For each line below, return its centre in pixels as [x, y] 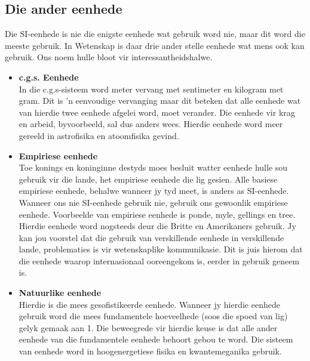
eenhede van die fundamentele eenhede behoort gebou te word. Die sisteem [156, 339]
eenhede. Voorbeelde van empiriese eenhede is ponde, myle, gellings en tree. [157, 214]
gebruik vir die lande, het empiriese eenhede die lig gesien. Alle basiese [148, 179]
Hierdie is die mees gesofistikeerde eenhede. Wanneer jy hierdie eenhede [149, 304]
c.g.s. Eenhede [49, 77]
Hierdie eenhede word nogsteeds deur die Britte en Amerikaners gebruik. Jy [157, 226]
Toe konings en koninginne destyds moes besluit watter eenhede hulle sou [153, 167]
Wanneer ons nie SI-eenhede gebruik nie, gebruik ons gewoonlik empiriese [153, 202]
